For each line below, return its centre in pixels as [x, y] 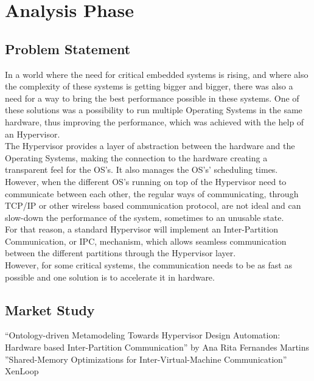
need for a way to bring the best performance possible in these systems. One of [152, 98]
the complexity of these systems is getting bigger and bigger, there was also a [149, 86]
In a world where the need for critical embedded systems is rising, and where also [157, 74]
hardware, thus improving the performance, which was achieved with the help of [155, 121]
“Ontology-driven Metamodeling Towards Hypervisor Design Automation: [143, 335]
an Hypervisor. [33, 134]
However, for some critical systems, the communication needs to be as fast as [148, 265]
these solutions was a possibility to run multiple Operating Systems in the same [154, 110]
